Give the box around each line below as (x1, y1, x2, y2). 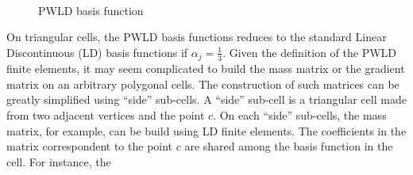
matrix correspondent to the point (6, 138, 173, 154)
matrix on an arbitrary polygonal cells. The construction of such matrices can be (6, 75, 399, 92)
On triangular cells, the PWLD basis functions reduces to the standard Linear (6, 29, 387, 45)
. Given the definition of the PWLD (222, 44, 397, 60)
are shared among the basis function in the (184, 138, 393, 154)
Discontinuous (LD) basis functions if (6, 44, 188, 60)
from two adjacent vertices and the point (6, 107, 205, 124)
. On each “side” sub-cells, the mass (213, 107, 387, 124)
